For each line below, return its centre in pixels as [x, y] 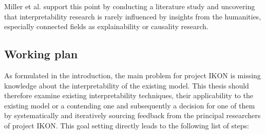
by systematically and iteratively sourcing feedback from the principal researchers [132, 115]
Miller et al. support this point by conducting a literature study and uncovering [130, 6]
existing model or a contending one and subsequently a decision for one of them [130, 105]
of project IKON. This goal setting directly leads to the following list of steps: [127, 125]
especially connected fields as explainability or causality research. [106, 26]
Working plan [41, 54]
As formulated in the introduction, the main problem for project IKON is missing [132, 75]
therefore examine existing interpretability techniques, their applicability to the [129, 95]
